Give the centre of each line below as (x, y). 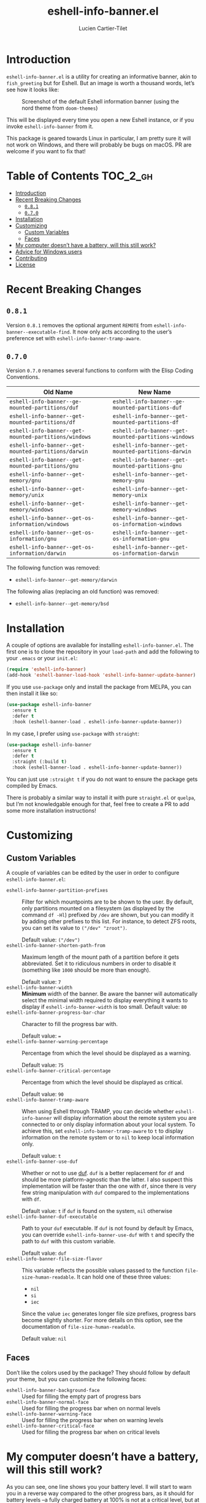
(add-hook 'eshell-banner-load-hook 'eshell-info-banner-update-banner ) (101, 675)
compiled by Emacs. (32, 786)
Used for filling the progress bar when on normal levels (91, 1408)
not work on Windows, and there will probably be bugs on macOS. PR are (99, 145)
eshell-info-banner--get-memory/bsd (62, 604)
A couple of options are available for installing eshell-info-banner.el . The (100, 645)
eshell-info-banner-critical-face (51, 1426)
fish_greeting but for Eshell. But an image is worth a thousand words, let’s (101, 83)
